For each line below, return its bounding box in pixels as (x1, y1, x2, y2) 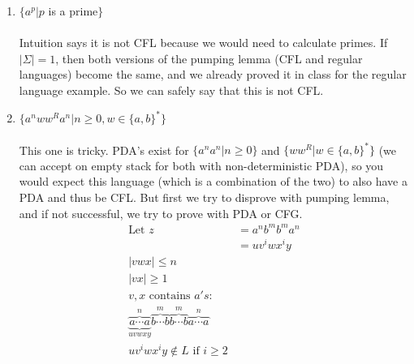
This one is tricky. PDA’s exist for (19, 141, 189, 158)
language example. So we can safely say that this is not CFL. (19, 81, 324, 98)
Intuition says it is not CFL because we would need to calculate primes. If (19, 34, 388, 51)
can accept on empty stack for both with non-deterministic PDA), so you (19, 156, 384, 173)
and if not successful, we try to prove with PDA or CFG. (19, 204, 303, 221)
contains (149, 289, 191, 302)
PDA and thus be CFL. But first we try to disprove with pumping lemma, (19, 188, 390, 205)
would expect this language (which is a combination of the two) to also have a (19, 173, 408, 190)
